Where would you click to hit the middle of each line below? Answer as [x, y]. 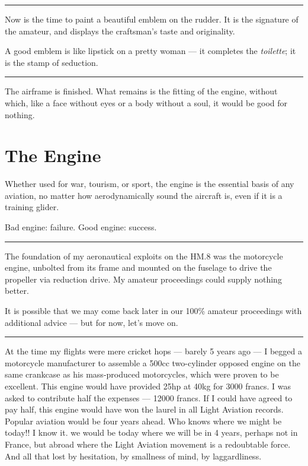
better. [17, 291]
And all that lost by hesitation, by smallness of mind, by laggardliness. [133, 456]
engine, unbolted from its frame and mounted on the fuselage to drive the [138, 267]
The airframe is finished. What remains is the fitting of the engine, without [141, 91]
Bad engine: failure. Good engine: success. [81, 227]
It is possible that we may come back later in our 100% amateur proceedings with [153, 311]
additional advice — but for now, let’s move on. [92, 322]
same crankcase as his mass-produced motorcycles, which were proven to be [142, 374]
